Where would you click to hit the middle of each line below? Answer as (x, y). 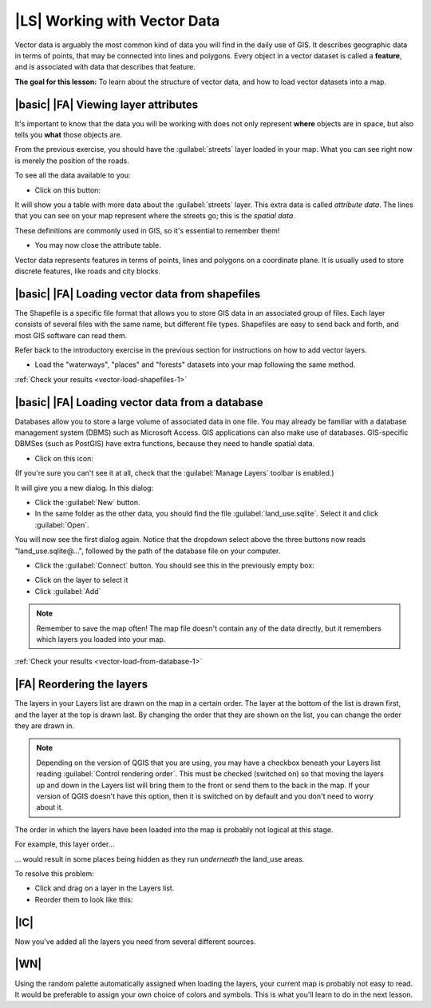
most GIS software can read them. (71, 335)
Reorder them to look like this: (84, 899)
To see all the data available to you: (73, 175)
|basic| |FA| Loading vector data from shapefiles (138, 294)
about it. (50, 807)
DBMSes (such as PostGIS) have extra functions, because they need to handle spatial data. (165, 444)
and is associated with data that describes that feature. (105, 67)
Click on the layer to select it (81, 580)
